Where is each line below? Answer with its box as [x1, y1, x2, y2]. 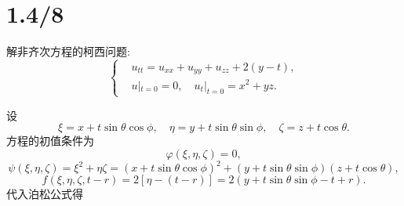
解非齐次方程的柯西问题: [6, 43, 130, 60]
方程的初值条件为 [6, 132, 94, 149]
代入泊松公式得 [6, 186, 83, 202]
